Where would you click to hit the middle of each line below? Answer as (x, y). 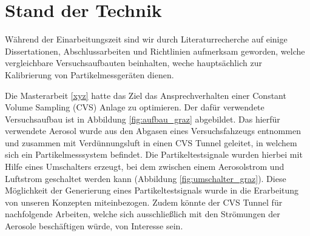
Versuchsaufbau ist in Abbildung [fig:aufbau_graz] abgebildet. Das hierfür (143, 119)
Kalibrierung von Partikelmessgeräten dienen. (89, 74)
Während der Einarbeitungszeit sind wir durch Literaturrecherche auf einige (146, 39)
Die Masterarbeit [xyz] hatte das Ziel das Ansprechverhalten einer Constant (146, 95)
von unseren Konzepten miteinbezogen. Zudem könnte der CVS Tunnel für (144, 202)
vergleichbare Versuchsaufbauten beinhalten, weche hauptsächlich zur (133, 63)
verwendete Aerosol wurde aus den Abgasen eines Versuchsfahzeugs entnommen (153, 131)
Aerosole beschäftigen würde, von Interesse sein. (94, 226)
